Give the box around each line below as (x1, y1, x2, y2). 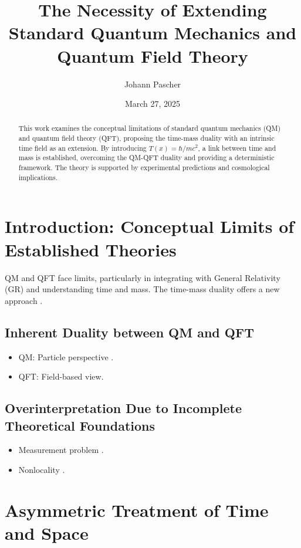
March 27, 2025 (124, 97, 181, 110)
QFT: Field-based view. (18, 370, 104, 383)
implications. (18, 172, 58, 182)
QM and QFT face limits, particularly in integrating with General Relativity (5, 271, 280, 283)
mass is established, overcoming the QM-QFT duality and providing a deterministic (18, 153, 275, 163)
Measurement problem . (18, 444, 104, 456)
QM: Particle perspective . (18, 350, 114, 363)
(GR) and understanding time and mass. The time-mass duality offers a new (5, 283, 280, 295)
